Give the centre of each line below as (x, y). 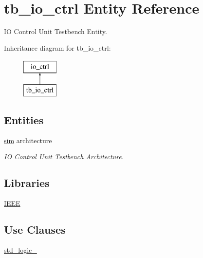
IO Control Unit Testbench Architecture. (64, 157)
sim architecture (28, 140)
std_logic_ (20, 249)
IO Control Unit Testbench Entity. (55, 31)
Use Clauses (35, 230)
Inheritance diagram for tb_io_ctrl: (57, 47)
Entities (24, 120)
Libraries (27, 183)
